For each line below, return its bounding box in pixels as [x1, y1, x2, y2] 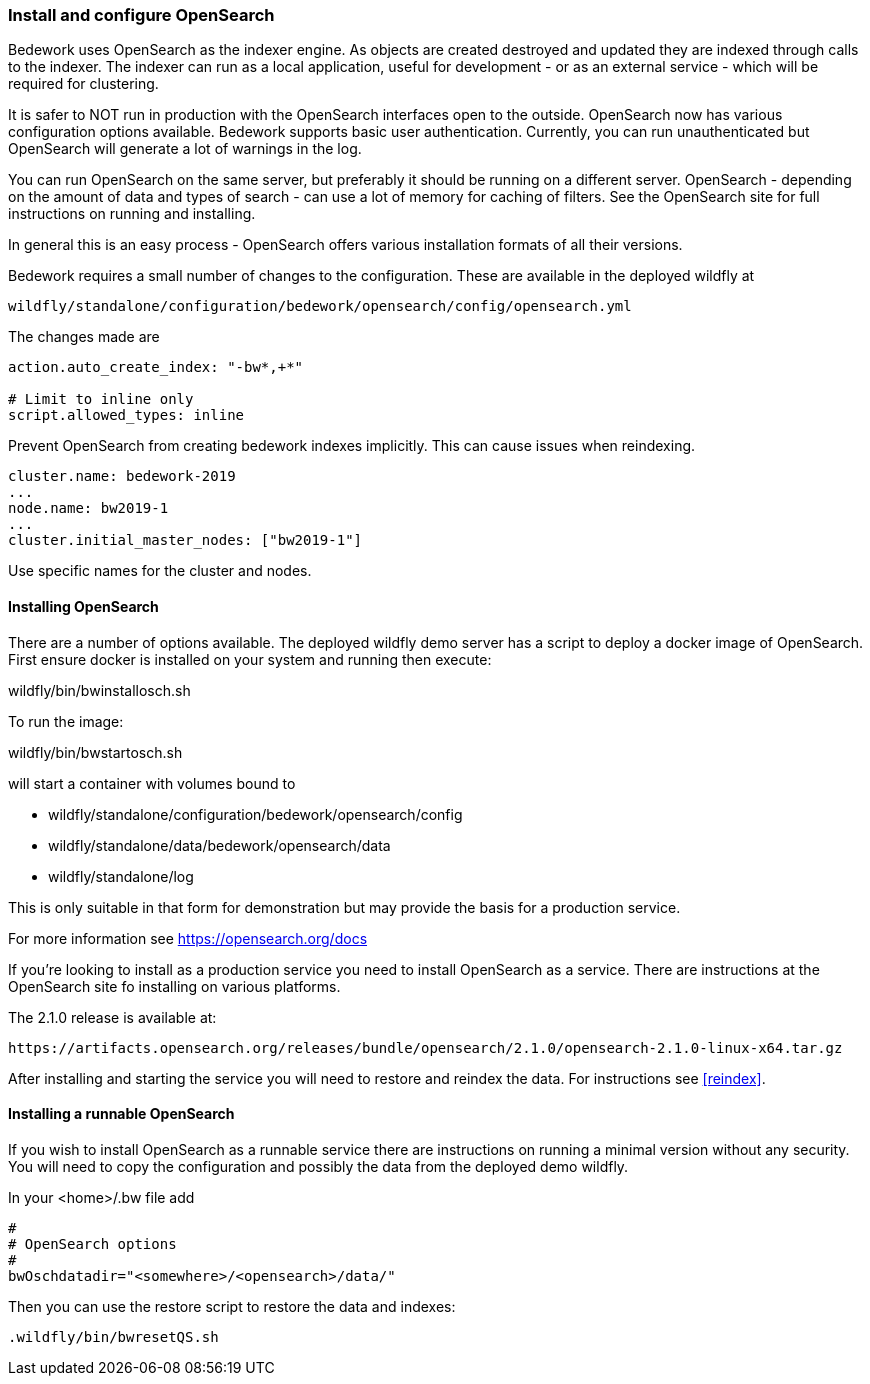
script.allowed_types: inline [8, 407, 245, 424]
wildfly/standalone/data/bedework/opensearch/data [48, 836, 391, 854]
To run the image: [8, 712, 124, 730]
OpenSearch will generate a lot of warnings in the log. [8, 140, 362, 158]
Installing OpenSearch [8, 597, 159, 615]
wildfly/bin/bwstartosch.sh [8, 743, 183, 761]
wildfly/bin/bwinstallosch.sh [8, 681, 191, 699]
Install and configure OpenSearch [8, 5, 275, 25]
